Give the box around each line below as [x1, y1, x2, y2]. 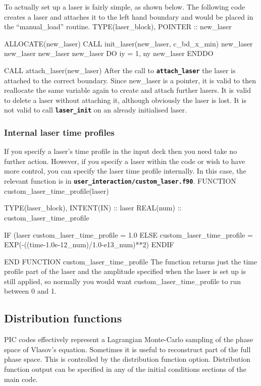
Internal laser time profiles [4, 126, 115, 138]
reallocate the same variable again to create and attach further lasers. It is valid [4, 85, 251, 95]
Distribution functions [4, 310, 122, 326]
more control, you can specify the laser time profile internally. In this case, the [4, 166, 246, 176]
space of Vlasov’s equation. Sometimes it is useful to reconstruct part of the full [4, 344, 251, 354]
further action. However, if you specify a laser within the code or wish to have [4, 155, 245, 166]
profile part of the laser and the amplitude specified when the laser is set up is [4, 266, 246, 277]
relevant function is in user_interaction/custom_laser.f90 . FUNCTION [4, 176, 236, 186]
